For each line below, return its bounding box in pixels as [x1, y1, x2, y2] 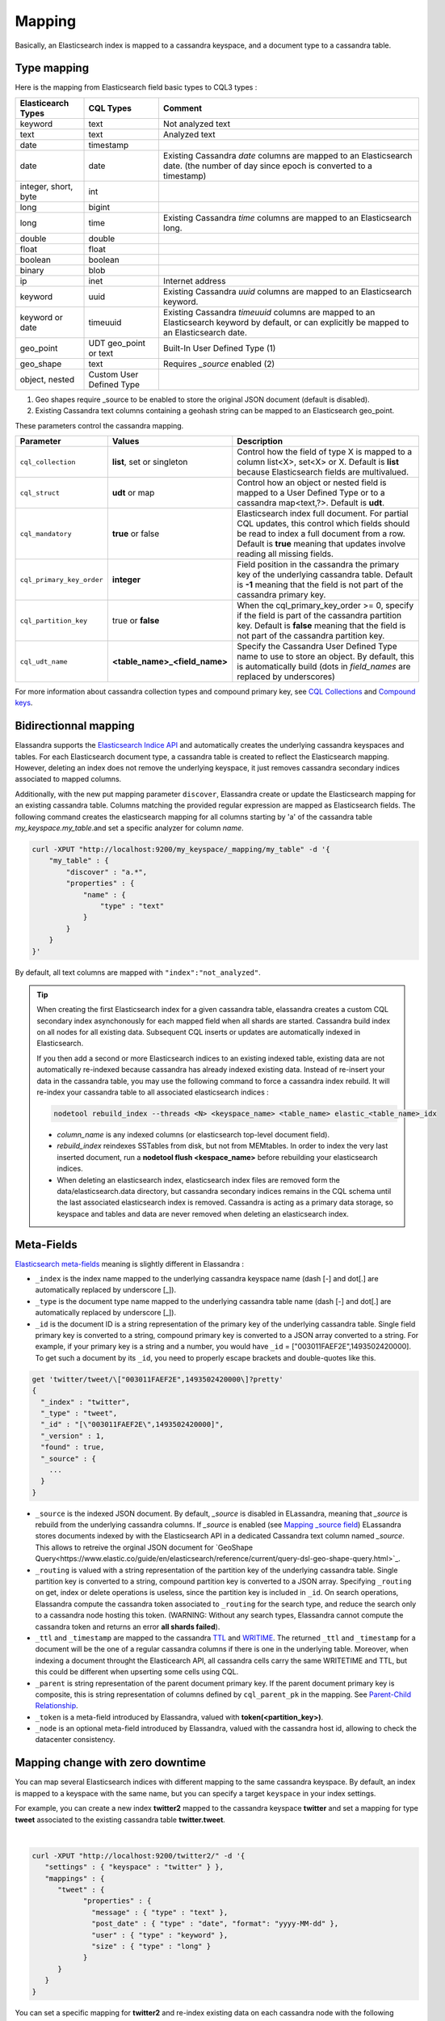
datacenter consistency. [35, 1735, 115, 1745]
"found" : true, [40, 1443, 105, 1452]
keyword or [19, 311, 64, 323]
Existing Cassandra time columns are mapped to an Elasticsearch [162, 212, 412, 223]
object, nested [19, 373, 75, 385]
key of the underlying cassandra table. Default [237, 569, 414, 580]
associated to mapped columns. [15, 774, 122, 784]
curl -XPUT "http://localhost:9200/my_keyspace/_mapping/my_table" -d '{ [31, 845, 330, 854]
